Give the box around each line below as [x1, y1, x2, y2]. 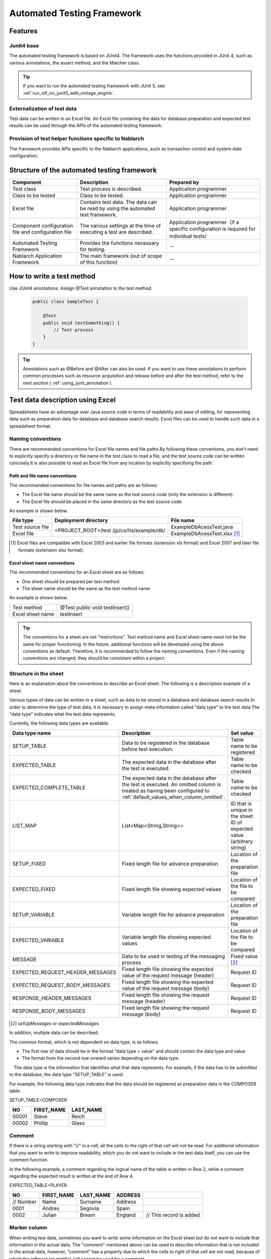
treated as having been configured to [121, 787, 210, 794]
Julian [42, 1211, 57, 1218]
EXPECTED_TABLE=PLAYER [9, 1182, 67, 1188]
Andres [42, 1205, 60, 1212]
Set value [230, 729, 253, 736]
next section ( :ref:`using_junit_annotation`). [23, 380, 113, 386]
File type [12, 517, 34, 524]
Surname [79, 1198, 101, 1205]
